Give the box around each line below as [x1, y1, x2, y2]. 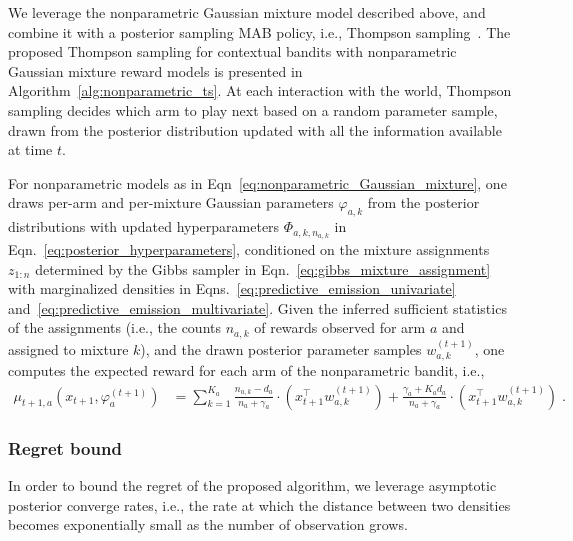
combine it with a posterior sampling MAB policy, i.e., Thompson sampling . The [8, 21, 511, 42]
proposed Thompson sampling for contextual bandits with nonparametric [8, 41, 457, 62]
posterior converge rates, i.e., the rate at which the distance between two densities [8, 494, 511, 515]
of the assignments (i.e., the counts [8, 317, 222, 338]
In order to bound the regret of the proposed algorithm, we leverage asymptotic [8, 474, 497, 495]
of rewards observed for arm [254, 317, 426, 338]
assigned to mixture [8, 338, 129, 359]
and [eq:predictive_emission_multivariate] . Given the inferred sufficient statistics [8, 297, 507, 318]
